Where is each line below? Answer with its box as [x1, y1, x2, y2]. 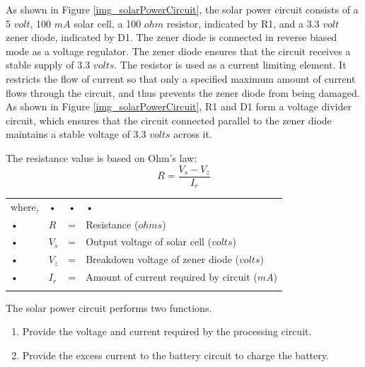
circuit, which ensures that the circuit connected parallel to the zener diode [6, 112, 332, 127]
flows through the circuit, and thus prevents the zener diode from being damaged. [6, 85, 360, 100]
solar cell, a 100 [74, 16, 141, 30]
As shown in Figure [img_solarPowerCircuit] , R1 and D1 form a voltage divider [6, 99, 352, 114]
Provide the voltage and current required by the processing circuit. [22, 324, 312, 339]
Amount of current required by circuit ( [86, 269, 257, 284]
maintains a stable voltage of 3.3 [6, 127, 146, 141]
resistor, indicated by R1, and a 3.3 [166, 16, 320, 30]
